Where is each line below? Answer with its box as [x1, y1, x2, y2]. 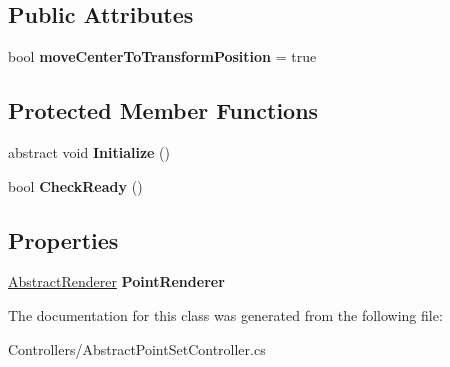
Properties [8, 224, 119, 255]
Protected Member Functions [8, 95, 319, 126]
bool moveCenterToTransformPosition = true [8, 46, 317, 67]
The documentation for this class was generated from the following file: [8, 304, 443, 325]
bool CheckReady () [8, 175, 143, 196]
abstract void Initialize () [8, 142, 170, 162]
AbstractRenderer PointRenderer [8, 271, 225, 292]
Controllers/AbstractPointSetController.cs [8, 338, 266, 359]
